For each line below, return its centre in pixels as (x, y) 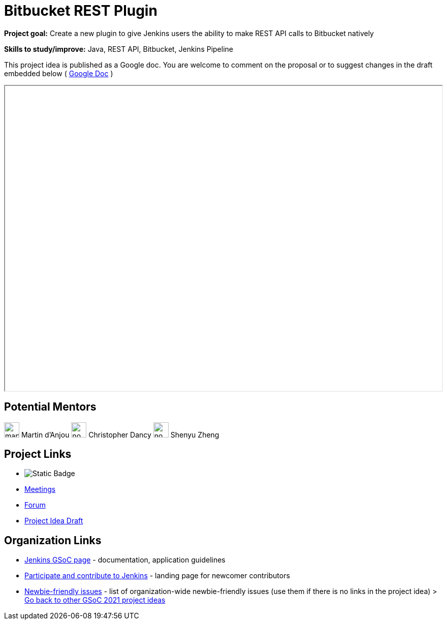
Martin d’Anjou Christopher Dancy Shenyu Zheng (120, 434)
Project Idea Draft (54, 521)
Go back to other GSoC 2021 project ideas (95, 600)
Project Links (38, 454)
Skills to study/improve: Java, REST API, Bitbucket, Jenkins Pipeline (119, 49)
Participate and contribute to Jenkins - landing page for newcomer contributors (157, 576)
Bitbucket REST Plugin (81, 11)
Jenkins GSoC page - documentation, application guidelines (125, 560)
